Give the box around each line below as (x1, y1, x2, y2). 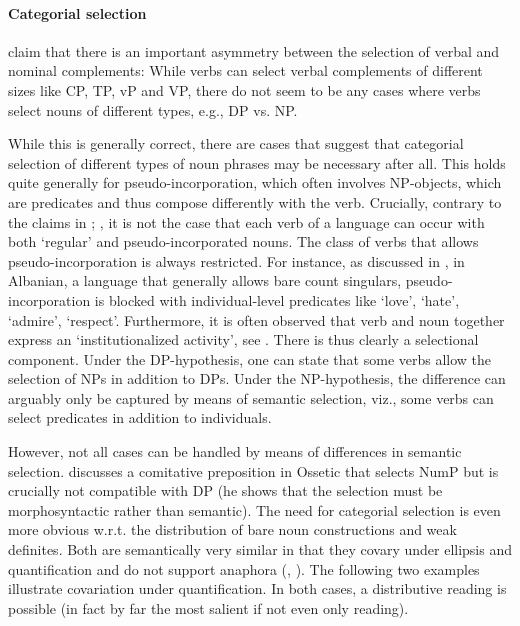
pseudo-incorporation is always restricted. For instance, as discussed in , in (8, 250, 465, 271)
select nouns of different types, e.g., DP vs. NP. (8, 99, 298, 120)
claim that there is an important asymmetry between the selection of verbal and (8, 40, 500, 61)
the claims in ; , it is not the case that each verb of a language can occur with (8, 211, 485, 232)
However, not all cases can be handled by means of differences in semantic (8, 441, 462, 462)
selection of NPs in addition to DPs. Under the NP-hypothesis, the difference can (8, 368, 506, 389)
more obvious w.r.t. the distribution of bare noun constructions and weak (8, 519, 457, 540)
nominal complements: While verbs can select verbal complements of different (8, 60, 483, 81)
